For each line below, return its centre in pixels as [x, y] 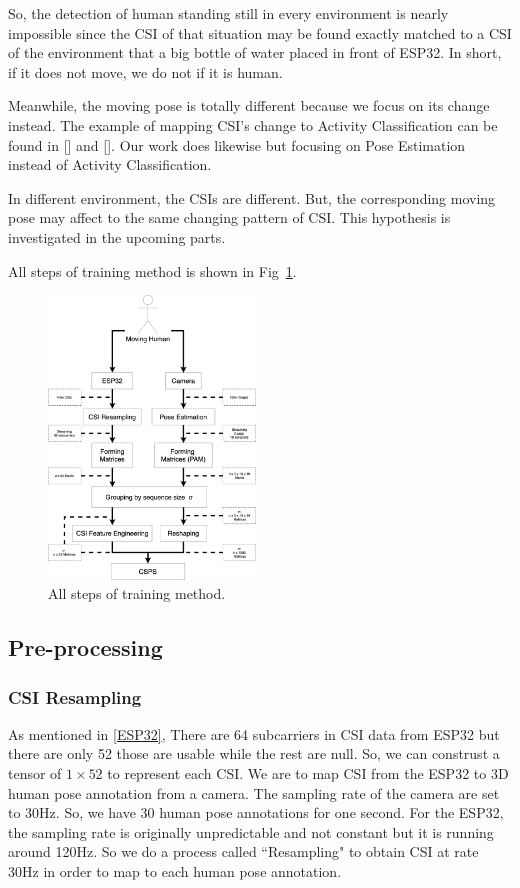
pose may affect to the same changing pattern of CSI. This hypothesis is [229, 217]
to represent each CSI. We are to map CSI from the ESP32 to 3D [308, 773]
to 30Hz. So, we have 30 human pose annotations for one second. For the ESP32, [256, 812]
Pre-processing [85, 647]
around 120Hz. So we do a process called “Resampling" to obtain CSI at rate [243, 851]
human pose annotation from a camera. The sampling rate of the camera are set [254, 792]
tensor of [35, 773]
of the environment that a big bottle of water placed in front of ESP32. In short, [255, 52]
